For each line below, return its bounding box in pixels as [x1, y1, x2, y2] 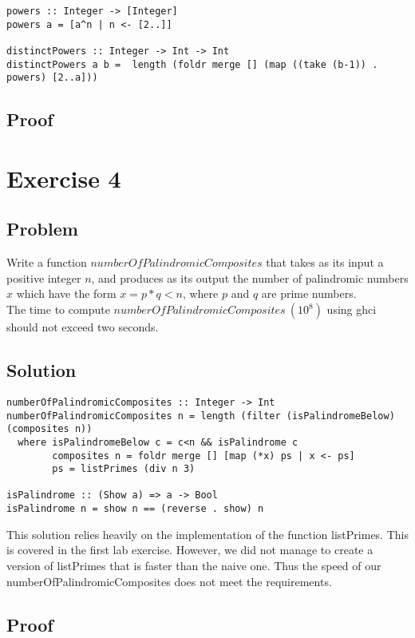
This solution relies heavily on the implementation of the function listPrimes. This [6, 525, 409, 542]
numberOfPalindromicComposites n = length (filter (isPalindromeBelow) [6, 410, 395, 422]
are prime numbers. [261, 285, 357, 302]
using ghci [326, 301, 377, 318]
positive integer [6, 269, 81, 286]
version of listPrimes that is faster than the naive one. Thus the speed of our [6, 557, 381, 573]
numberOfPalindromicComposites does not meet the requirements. [6, 573, 332, 589]
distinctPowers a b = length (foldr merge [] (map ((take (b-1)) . [6, 58, 378, 70]
